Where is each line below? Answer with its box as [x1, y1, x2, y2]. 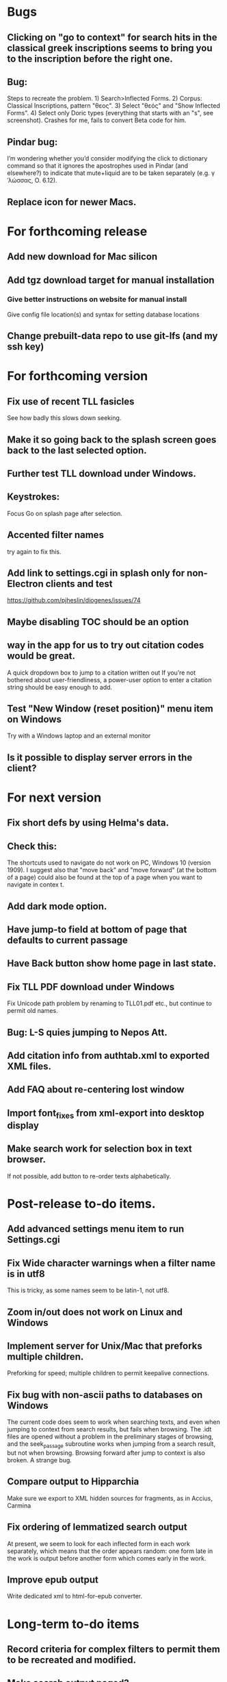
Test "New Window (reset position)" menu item [7, 703, 213, 714]
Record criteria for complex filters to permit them [7, 1644, 220, 1655]
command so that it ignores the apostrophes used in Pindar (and [7, 162, 189, 170]
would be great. [7, 650, 76, 662]
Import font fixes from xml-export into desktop [7, 1107, 204, 1121]
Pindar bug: [7, 136, 58, 148]
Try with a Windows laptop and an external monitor [7, 732, 151, 740]
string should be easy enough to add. [7, 683, 113, 691]
